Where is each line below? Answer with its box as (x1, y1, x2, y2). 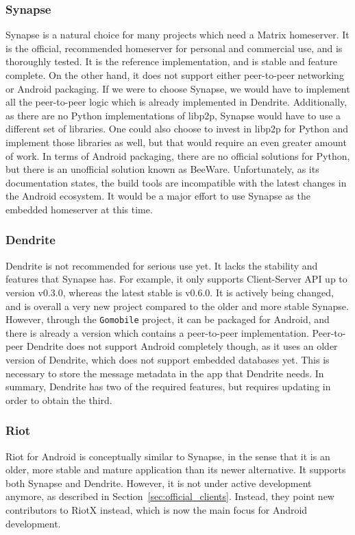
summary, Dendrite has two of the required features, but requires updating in (5, 379, 331, 394)
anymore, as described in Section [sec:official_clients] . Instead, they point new (5, 489, 334, 503)
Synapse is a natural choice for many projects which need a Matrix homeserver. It (5, 27, 350, 42)
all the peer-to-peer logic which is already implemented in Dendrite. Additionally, (5, 95, 347, 109)
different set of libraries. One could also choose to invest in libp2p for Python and (5, 121, 349, 136)
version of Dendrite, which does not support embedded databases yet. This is (5, 352, 330, 366)
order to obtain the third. (5, 392, 112, 407)
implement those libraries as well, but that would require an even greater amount (5, 134, 347, 149)
